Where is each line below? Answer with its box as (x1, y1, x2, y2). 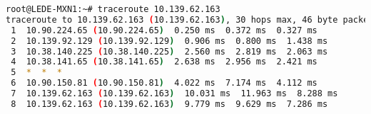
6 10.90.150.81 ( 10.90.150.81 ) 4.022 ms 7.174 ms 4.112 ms (11, 78, 317, 89)
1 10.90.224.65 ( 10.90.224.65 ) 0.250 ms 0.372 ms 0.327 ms (11, 25, 317, 35)
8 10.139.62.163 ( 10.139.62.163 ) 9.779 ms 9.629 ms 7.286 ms (11, 98, 328, 109)
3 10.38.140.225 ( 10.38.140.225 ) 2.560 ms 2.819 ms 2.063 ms (11, 46, 328, 57)
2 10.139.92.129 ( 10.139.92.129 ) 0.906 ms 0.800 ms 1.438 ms (11, 35, 328, 46)
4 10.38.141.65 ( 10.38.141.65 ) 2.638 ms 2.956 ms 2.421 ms (11, 57, 317, 67)
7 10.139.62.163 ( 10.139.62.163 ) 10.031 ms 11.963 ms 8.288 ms (11, 89, 338, 98)
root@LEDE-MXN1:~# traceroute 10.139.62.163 (6, 4, 220, 14)
